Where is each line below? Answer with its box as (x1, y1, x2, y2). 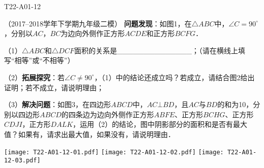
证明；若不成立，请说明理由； (4, 82, 104, 92)
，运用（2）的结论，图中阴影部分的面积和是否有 (73, 119, 233, 129)
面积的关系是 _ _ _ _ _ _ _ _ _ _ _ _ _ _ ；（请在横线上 (74, 45, 238, 55)
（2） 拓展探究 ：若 (4, 72, 65, 82)
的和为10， (217, 99, 253, 110)
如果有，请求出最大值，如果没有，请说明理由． (18, 128, 175, 139)
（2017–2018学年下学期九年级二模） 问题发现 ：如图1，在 (4, 18, 192, 28)
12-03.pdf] (4, 157, 41, 164)
